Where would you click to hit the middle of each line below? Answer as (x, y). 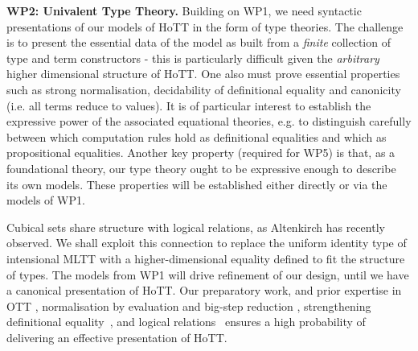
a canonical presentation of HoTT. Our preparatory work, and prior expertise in (204, 290)
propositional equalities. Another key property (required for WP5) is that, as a (201, 153)
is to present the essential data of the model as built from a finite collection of (199, 42)
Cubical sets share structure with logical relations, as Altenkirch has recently (196, 227)
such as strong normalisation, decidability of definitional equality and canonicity (204, 89)
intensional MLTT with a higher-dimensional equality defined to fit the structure (206, 258)
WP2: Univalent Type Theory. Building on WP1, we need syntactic (184, 10)
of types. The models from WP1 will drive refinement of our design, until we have (208, 274)
